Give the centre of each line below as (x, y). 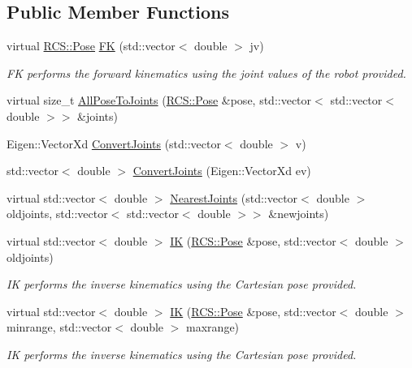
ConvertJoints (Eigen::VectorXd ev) (222, 171)
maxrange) (213, 327)
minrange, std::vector (59, 327)
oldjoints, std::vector (57, 214)
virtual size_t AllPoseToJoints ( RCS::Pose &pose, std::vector (159, 100)
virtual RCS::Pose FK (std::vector (91, 46)
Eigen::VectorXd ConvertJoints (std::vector (114, 143)
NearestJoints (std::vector (234, 197)
